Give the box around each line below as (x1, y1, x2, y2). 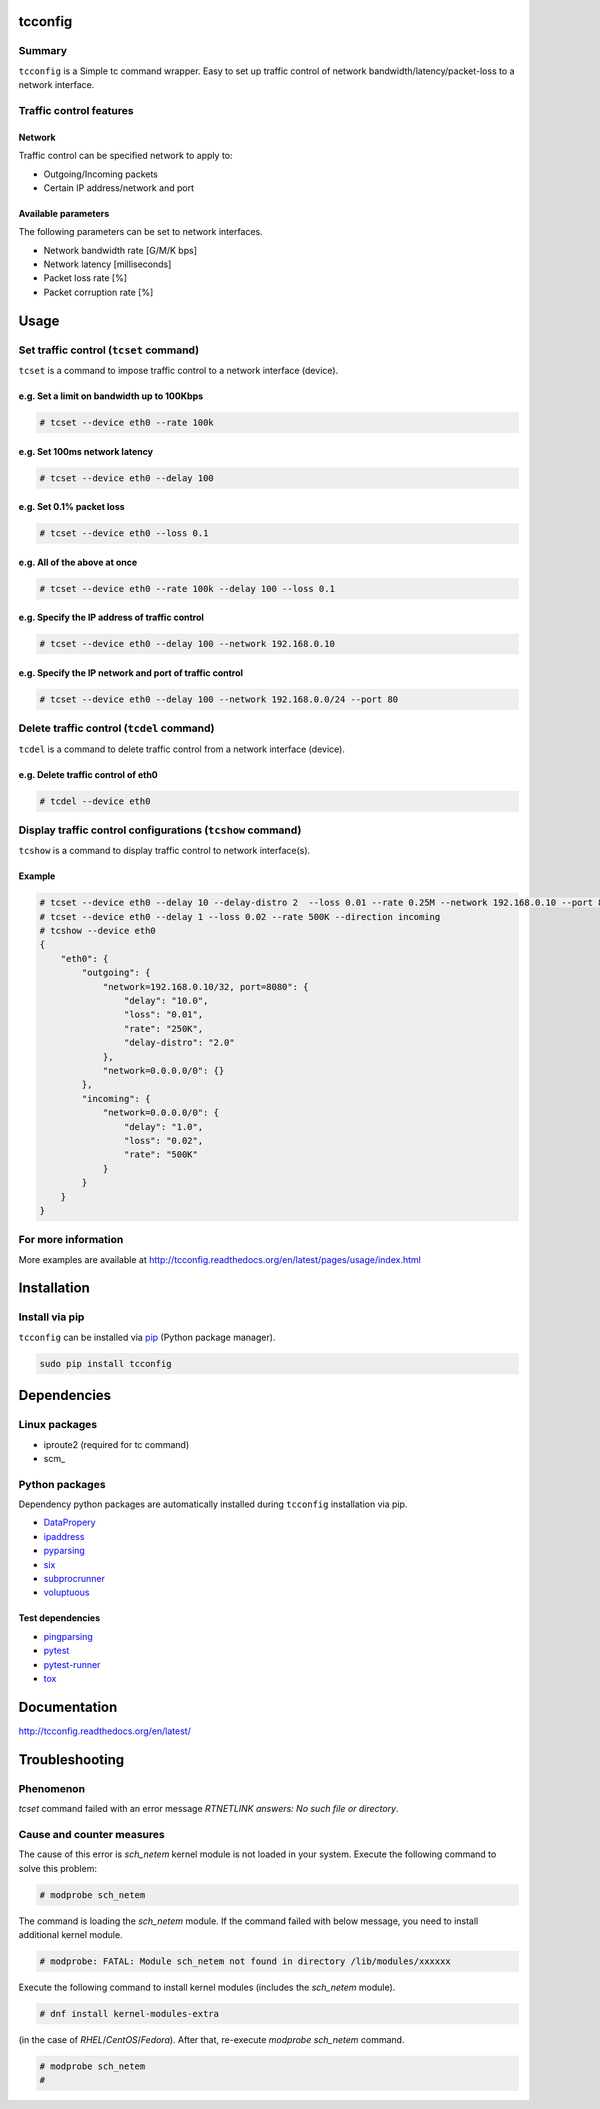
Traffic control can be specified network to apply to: (18, 150, 234, 162)
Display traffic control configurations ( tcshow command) (18, 823, 302, 837)
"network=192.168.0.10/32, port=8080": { (102, 981, 309, 992)
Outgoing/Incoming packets (43, 168, 159, 180)
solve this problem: (18, 1862, 97, 1874)
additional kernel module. (18, 1928, 124, 1940)
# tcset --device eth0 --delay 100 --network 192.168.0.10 (39, 638, 335, 650)
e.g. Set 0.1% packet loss (18, 501, 125, 513)
